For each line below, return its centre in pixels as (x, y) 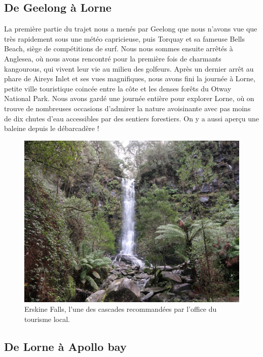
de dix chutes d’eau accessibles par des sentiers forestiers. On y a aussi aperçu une (132, 118)
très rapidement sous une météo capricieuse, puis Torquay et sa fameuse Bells (124, 38)
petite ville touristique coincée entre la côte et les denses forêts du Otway (118, 88)
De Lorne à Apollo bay (65, 346)
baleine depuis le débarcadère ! (52, 128)
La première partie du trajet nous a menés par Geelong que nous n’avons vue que (131, 29)
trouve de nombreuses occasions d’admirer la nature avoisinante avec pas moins (127, 108)
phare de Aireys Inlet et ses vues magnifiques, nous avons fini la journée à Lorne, (130, 78)
